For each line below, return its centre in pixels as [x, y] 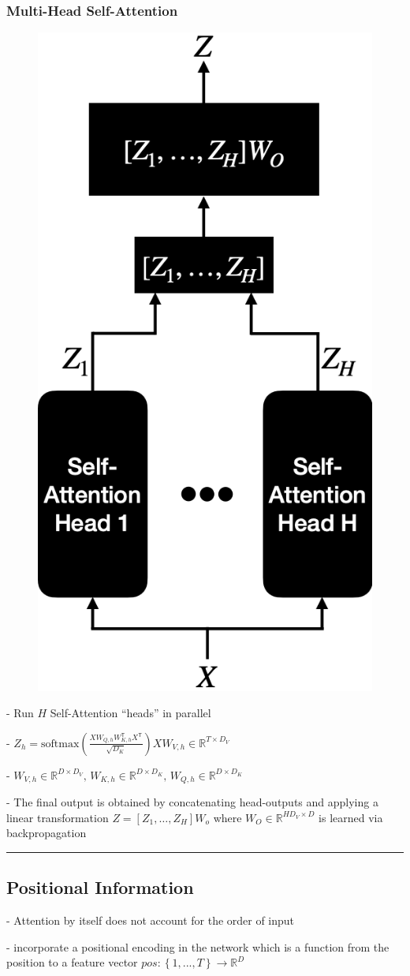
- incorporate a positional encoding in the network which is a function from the [198, 946]
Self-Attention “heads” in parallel [130, 713]
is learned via [351, 817]
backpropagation [47, 833]
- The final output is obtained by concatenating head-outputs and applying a [192, 802]
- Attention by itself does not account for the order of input [151, 920]
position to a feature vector [72, 962]
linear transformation [58, 817]
